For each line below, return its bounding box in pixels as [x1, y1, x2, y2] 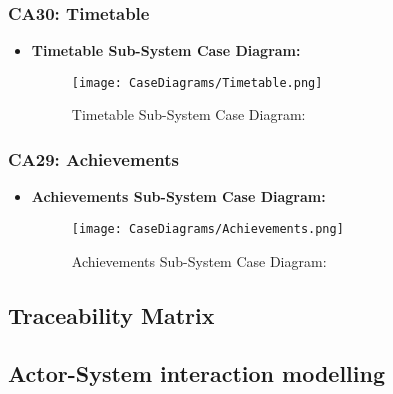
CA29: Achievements [8, 146, 179, 171]
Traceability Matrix [8, 299, 215, 330]
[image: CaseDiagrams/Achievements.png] [71, 221, 344, 236]
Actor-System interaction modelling [8, 358, 385, 389]
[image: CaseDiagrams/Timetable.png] [71, 75, 323, 90]
